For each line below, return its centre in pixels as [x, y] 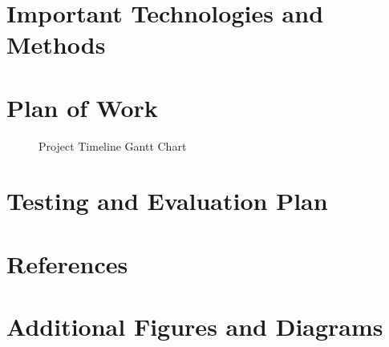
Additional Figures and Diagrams [195, 327]
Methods [56, 44]
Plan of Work [82, 107]
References [67, 263]
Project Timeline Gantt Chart [113, 145]
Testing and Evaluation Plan [167, 201]
